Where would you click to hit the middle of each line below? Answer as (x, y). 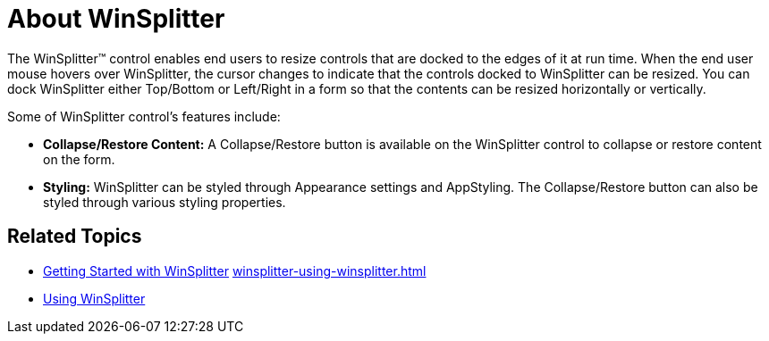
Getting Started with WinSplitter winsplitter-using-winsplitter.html (235, 270)
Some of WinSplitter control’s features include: (144, 116)
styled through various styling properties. (165, 202)
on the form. (79, 159)
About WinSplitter (116, 19)
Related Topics (75, 237)
